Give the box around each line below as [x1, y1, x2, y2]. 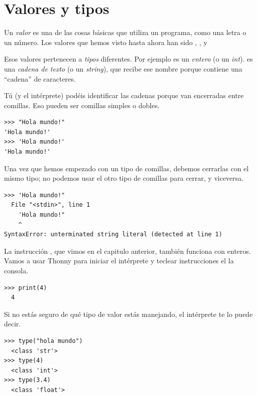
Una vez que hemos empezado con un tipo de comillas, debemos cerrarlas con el [4, 163, 249, 173]
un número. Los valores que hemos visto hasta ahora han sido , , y [4, 37, 207, 47]
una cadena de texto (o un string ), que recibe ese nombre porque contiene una [4, 63, 242, 74]
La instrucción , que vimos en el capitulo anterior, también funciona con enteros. [4, 245, 251, 256]
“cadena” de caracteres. [4, 73, 76, 84]
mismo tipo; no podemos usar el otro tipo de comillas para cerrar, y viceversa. [4, 173, 243, 183]
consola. [4, 265, 28, 275]
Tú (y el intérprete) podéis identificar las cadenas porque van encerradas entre [4, 90, 244, 101]
